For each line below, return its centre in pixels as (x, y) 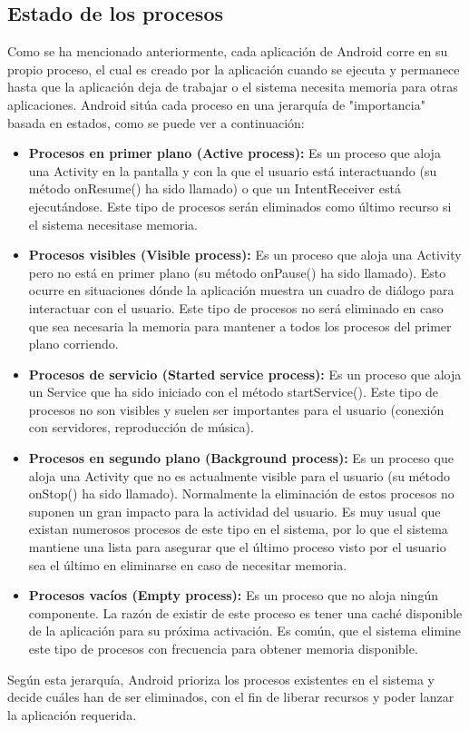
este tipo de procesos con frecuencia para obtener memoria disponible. (223, 649)
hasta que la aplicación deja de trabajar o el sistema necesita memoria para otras (233, 87)
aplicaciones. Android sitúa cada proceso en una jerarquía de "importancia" (216, 104)
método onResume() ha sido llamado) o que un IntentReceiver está (215, 188)
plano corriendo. (73, 344)
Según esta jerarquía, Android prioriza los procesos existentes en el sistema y (221, 679)
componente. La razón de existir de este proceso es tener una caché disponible (245, 612)
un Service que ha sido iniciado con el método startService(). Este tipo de (234, 392)
